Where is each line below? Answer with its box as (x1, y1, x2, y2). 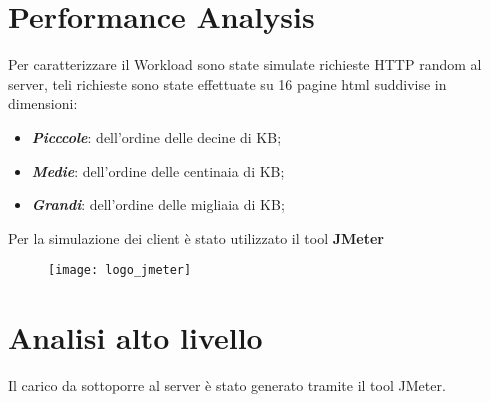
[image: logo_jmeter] (48, 263, 192, 278)
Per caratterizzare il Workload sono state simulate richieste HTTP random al (8, 54, 482, 75)
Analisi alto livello (8, 317, 263, 358)
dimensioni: (8, 93, 78, 114)
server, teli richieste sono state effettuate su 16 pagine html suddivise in (8, 73, 447, 94)
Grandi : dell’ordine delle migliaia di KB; (31, 194, 285, 215)
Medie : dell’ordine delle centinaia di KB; (31, 160, 285, 181)
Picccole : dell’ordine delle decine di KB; (31, 126, 282, 147)
